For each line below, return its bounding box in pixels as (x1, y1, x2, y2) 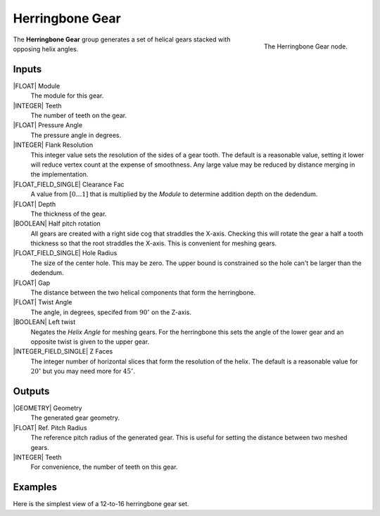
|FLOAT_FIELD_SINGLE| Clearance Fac (13, 180, 125, 188)
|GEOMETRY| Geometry (13, 404, 82, 413)
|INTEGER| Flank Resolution (13, 141, 94, 149)
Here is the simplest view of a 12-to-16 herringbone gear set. (13, 500, 189, 508)
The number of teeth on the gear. (30, 111, 127, 120)
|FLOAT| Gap (13, 278, 51, 287)
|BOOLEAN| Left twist (13, 318, 76, 326)
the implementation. (30, 170, 89, 179)
